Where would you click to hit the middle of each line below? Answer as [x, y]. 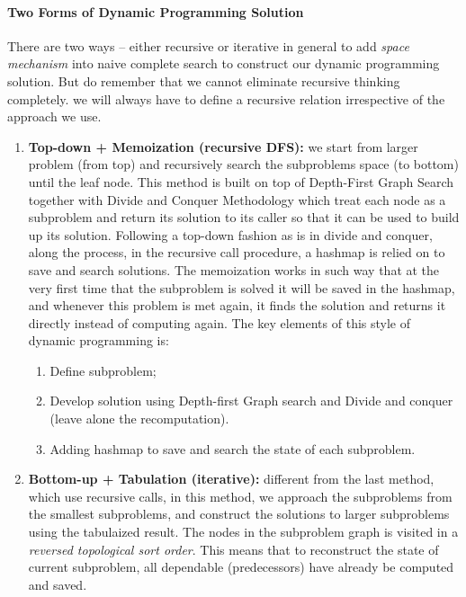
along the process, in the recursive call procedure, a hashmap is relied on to [237, 252]
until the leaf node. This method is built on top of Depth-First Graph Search [241, 181]
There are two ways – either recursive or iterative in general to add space [208, 45]
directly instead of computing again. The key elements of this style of [220, 322]
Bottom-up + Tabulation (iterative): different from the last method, [231, 479]
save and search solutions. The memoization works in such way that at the [234, 269]
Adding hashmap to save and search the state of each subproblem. [233, 448]
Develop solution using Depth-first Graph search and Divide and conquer [251, 401]
